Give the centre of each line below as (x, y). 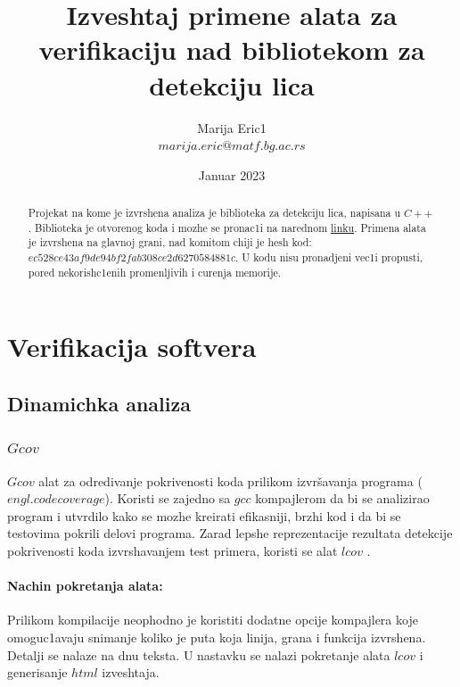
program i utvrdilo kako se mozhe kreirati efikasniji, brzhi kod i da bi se (204, 515)
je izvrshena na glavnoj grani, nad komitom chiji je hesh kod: (170, 242)
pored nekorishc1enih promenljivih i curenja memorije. (155, 272)
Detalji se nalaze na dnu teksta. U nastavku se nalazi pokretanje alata (199, 654)
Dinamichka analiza (99, 403)
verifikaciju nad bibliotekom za (232, 50)
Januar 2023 (232, 174)
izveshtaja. (131, 672)
